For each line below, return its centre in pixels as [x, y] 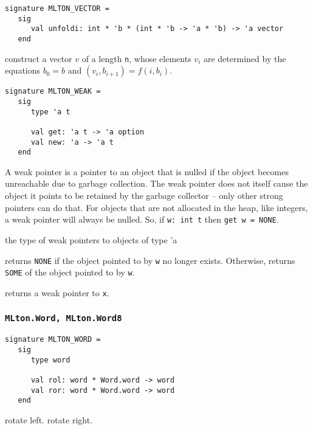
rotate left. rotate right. [49, 419]
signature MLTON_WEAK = [53, 92]
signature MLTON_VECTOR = [57, 9]
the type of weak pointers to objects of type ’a [91, 239]
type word [50, 360]
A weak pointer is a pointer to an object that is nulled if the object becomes [147, 171]
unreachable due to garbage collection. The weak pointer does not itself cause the [156, 183]
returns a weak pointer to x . [57, 292]
